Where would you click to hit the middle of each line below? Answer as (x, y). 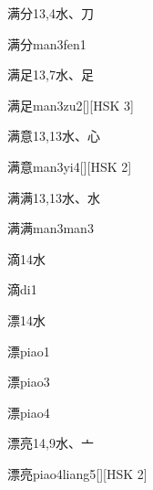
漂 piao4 (29, 412)
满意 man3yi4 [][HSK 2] (70, 166)
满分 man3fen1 (47, 43)
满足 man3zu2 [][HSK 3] (71, 105)
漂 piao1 (29, 351)
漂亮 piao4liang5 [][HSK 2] (77, 473)
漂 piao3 (29, 382)
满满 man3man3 (51, 228)
